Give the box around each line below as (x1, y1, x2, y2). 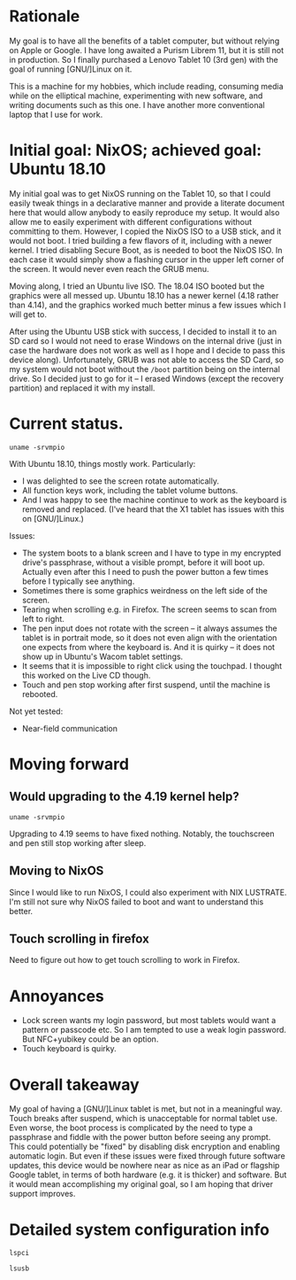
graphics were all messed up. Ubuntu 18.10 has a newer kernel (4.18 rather (9, 290, 279, 300)
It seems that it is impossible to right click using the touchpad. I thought (21, 660, 283, 671)
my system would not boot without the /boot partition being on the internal (9, 363, 281, 374)
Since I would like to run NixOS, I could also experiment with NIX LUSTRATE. (9, 887, 287, 897)
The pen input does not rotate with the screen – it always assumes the (21, 623, 277, 633)
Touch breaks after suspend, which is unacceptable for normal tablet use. (9, 1113, 278, 1124)
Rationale (9, 6, 80, 27)
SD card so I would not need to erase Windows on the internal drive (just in (9, 335, 283, 346)
